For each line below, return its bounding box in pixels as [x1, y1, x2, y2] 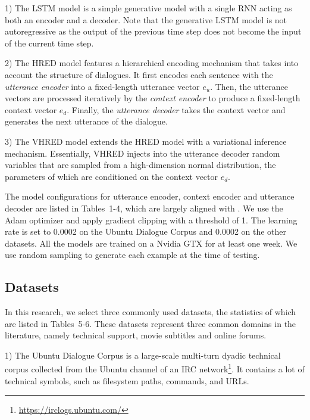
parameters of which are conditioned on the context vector [5, 170, 218, 182]
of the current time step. [5, 36, 94, 49]
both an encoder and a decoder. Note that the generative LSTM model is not [5, 13, 287, 26]
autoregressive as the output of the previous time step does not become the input [5, 25, 302, 38]
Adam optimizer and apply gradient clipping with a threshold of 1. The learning [5, 213, 298, 226]
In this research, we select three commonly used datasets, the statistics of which [5, 306, 296, 318]
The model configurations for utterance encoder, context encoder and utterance [5, 190, 295, 203]
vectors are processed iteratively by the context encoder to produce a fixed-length [5, 92, 300, 104]
